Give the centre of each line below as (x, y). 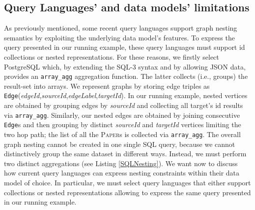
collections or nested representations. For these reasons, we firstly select (112, 56)
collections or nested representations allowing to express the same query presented (127, 192)
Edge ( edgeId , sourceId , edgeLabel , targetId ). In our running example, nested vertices (126, 95)
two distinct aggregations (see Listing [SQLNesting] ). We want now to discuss (121, 163)
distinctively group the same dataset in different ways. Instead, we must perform (125, 154)
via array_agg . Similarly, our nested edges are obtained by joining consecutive (122, 115)
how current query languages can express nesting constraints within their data (122, 173)
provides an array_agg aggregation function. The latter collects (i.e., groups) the (126, 76)
